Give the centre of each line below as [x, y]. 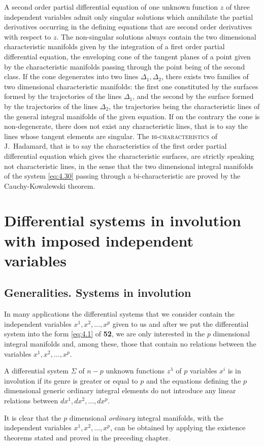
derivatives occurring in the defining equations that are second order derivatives [128, 27]
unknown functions [135, 371]
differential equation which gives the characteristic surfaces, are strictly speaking [129, 156]
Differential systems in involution [123, 220]
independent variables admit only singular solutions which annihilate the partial [129, 16]
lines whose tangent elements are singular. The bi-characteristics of [111, 136]
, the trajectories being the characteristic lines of [184, 106]
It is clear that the [33, 417]
